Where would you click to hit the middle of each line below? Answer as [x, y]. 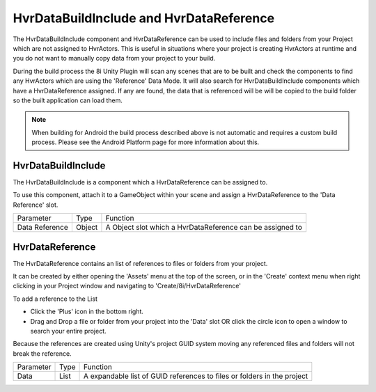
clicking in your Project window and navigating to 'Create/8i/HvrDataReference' [127, 286]
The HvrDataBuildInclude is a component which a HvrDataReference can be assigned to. [140, 182]
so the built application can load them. [68, 100]
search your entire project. [68, 331]
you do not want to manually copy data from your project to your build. [114, 58]
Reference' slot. [36, 205]
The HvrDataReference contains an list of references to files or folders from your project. [140, 263]
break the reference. [42, 353]
